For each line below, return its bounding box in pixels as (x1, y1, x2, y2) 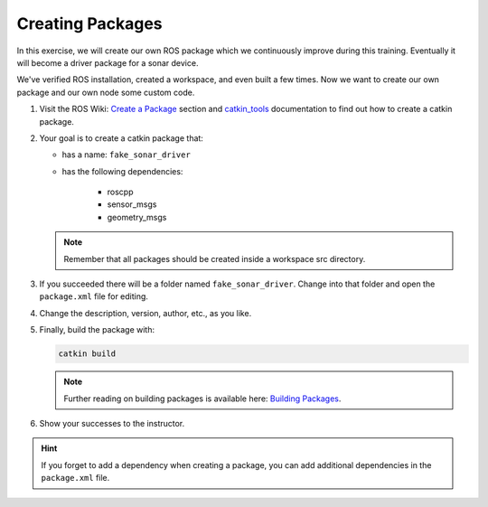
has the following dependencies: (61, 165, 183, 176)
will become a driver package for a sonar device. (16, 57, 199, 68)
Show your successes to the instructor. (39, 418, 185, 428)
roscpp (107, 186, 134, 198)
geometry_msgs (107, 211, 167, 222)
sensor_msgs (107, 199, 157, 210)
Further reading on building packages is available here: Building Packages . (63, 393, 342, 404)
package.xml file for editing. (39, 291, 149, 302)
